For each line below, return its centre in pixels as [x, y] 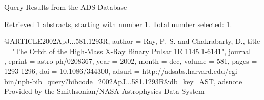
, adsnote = [232, 81]
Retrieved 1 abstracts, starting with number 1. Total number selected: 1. [118, 24]
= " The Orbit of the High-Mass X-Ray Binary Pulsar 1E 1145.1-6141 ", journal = [131, 51]
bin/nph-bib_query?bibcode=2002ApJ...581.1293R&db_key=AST [109, 81]
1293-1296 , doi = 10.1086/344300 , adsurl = [72, 71]
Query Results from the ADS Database [66, 7]
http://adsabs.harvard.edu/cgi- [191, 71]
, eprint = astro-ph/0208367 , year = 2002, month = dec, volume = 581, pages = [131, 61]
